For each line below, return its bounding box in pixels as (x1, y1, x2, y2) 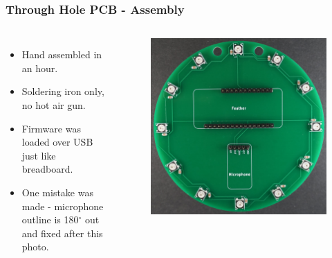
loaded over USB (21, 135, 93, 149)
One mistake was (21, 184, 93, 199)
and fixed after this (21, 225, 103, 240)
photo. (21, 239, 49, 254)
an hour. (21, 60, 58, 75)
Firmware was (21, 121, 81, 135)
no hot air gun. (21, 98, 86, 112)
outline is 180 (21, 212, 79, 227)
